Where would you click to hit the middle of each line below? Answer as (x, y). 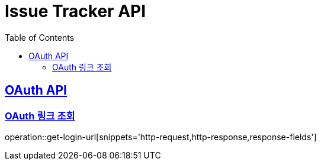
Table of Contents (40, 37)
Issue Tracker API (76, 11)
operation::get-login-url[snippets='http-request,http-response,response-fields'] (161, 137)
